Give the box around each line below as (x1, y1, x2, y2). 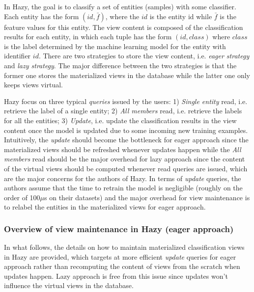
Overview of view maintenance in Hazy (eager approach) (4, 222, 234, 235)
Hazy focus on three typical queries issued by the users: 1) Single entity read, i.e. (4, 96, 248, 106)
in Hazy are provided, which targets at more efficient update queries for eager (4, 251, 236, 262)
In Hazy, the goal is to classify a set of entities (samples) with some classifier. (4, 1, 236, 11)
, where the (105, 11, 140, 21)
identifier (4, 51, 31, 61)
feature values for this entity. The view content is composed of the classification (4, 22, 243, 32)
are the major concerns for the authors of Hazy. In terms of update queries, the (4, 173, 241, 183)
